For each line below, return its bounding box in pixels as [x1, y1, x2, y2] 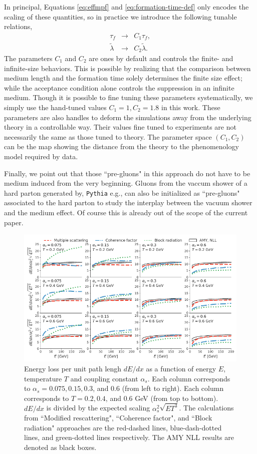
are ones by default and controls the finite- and [89, 53, 233, 63]
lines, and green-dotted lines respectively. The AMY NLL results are [24, 432, 234, 442]
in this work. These [161, 102, 220, 112]
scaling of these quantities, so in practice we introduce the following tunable [4, 11, 237, 22]
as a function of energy [146, 363, 216, 373]
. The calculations [179, 402, 234, 413]
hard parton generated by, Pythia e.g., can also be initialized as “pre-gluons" [4, 187, 240, 198]
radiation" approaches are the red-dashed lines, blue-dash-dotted [24, 422, 222, 432]
